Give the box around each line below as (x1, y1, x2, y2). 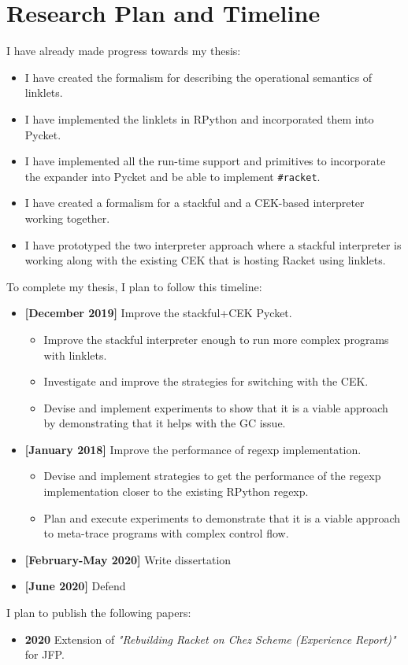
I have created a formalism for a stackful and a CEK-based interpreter (24, 194, 365, 211)
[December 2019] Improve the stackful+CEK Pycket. (24, 305, 292, 321)
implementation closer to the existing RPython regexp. (43, 483, 309, 500)
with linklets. (43, 346, 107, 363)
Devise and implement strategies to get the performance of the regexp (43, 467, 381, 484)
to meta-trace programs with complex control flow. (43, 525, 289, 541)
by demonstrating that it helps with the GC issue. (43, 415, 286, 431)
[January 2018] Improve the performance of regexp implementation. (24, 441, 362, 457)
